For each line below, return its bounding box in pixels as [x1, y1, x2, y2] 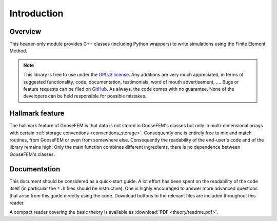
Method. [9, 48, 28, 54]
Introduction [9, 8, 64, 19]
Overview [9, 27, 42, 36]
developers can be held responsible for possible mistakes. [23, 93, 147, 99]
